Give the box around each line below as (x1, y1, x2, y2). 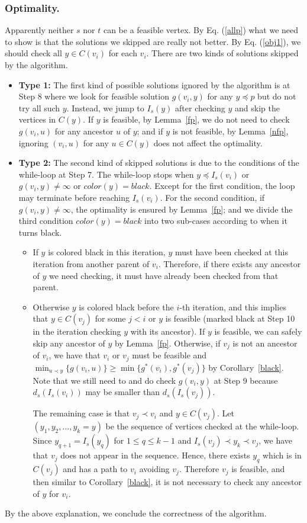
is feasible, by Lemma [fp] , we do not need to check (103, 113, 290, 126)
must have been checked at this (174, 246, 288, 258)
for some (95, 312, 126, 325)
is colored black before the (79, 300, 174, 313)
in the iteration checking (33, 325, 121, 338)
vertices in (18, 113, 56, 126)
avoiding (139, 463, 170, 475)
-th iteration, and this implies (179, 300, 286, 313)
